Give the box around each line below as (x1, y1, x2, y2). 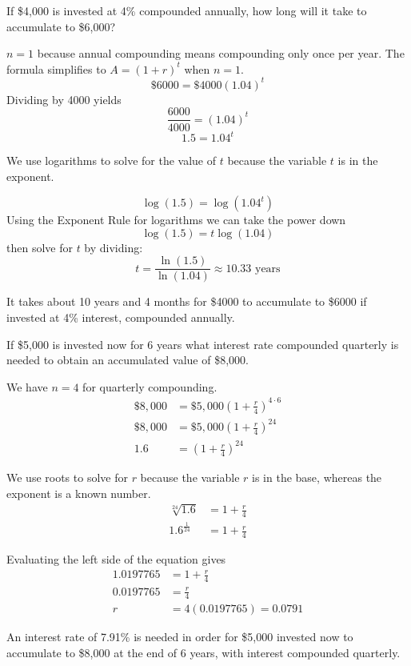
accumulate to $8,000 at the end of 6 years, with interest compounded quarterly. (6, 644, 401, 661)
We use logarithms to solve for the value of (6, 152, 217, 169)
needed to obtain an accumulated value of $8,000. (6, 351, 249, 368)
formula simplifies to (6, 60, 106, 77)
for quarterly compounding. (82, 378, 217, 395)
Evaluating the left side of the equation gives (6, 551, 226, 568)
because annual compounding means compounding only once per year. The (37, 45, 405, 62)
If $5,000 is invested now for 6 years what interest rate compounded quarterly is (6, 335, 399, 352)
